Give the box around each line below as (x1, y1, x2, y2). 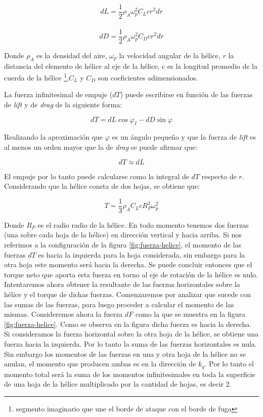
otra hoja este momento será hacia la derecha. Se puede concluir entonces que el (4, 259, 252, 270)
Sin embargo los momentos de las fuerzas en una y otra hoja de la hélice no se (4, 348, 246, 359)
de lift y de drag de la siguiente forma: (4, 99, 122, 109)
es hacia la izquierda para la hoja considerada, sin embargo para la (38, 249, 245, 260)
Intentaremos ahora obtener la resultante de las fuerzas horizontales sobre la (4, 279, 240, 289)
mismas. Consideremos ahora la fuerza (4, 309, 123, 319)
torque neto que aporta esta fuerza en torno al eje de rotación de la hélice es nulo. (4, 269, 258, 279)
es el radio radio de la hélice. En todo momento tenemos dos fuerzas (37, 219, 249, 230)
